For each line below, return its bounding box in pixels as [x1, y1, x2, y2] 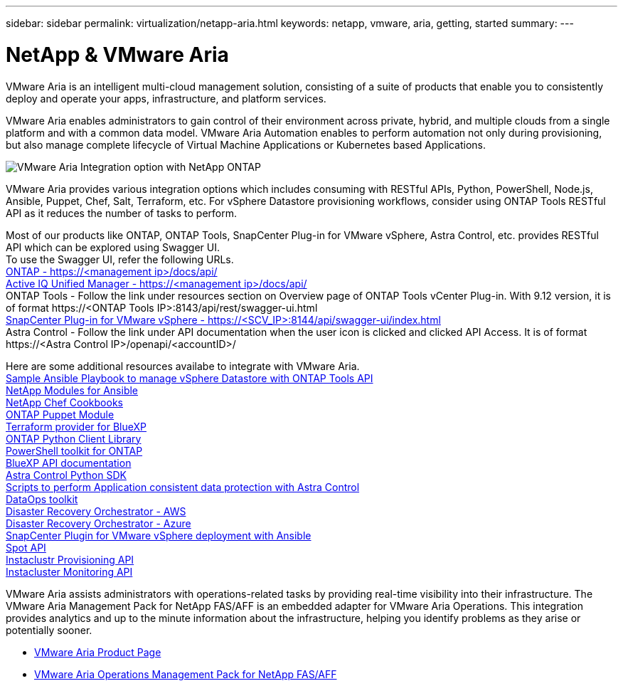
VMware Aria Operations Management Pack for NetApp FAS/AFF [34, 667, 337, 680]
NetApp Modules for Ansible [6, 384, 139, 396]
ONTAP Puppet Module [6, 408, 115, 421]
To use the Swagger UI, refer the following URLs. [6, 253, 234, 265]
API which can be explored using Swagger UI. [6, 241, 220, 253]
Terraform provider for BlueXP [6, 420, 147, 433]
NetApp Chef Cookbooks [6, 396, 123, 408]
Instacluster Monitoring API [6, 565, 133, 578]
